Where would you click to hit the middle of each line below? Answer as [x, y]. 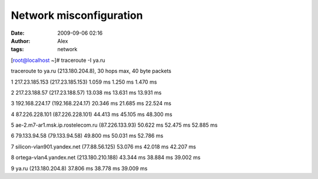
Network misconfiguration [77, 15]
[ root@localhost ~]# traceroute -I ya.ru [58, 60]
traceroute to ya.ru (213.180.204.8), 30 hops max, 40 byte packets [91, 71]
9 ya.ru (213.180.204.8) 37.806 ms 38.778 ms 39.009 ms [79, 168]
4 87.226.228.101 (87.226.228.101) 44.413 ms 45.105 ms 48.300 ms [92, 114]
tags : [17, 49]
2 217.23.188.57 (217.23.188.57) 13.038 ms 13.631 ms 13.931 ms [86, 92]
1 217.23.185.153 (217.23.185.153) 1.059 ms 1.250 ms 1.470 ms [84, 82]
